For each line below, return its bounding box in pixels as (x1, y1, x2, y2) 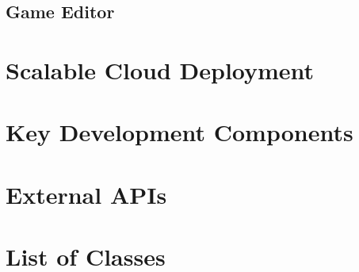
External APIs (6, 178, 167, 210)
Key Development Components (6, 116, 353, 148)
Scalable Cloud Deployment (6, 53, 315, 86)
